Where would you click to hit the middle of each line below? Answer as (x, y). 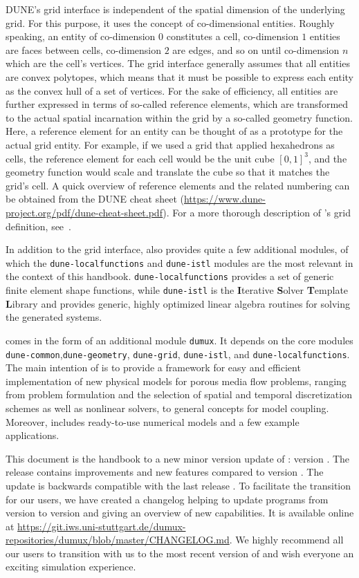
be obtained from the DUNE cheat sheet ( (95, 199)
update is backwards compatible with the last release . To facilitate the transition (178, 485)
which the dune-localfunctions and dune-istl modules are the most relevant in (179, 262)
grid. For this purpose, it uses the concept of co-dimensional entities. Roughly (170, 22)
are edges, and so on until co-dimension (256, 49)
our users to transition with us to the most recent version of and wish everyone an (180, 553)
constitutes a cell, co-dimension (232, 36)
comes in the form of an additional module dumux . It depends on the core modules (179, 340)
